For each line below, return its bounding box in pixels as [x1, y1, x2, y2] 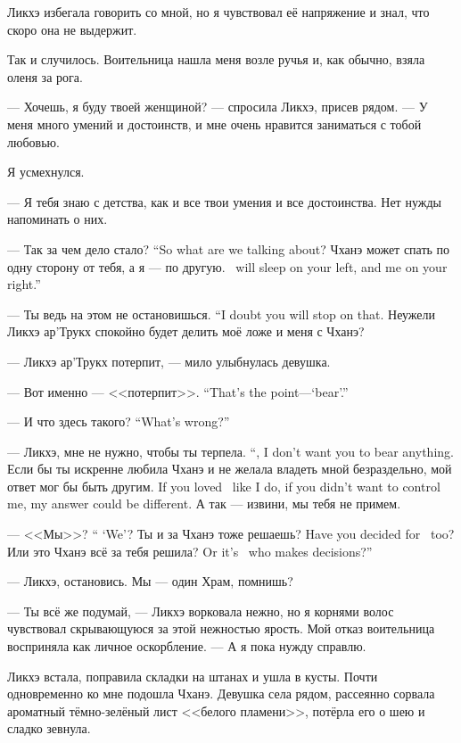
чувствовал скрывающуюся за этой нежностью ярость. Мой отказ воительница [7, 619, 435, 638]
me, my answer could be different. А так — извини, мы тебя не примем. [7, 494, 401, 513]
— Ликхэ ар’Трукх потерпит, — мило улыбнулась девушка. [7, 351, 331, 370]
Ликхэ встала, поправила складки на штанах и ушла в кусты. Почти [7, 666, 378, 685]
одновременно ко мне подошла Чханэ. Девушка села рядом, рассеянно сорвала [7, 684, 435, 703]
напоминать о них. [7, 210, 108, 228]
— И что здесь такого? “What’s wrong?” [7, 412, 230, 431]
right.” [7, 275, 41, 293]
